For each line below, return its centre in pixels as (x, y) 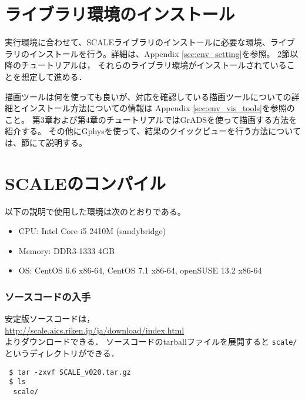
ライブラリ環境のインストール (120, 14)
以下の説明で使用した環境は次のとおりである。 (95, 211)
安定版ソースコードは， (50, 319)
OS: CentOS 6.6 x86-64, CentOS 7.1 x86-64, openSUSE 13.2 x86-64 (140, 270)
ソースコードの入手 (48, 296)
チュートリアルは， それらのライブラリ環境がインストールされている (154, 65)
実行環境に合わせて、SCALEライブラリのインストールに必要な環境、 (138, 42)
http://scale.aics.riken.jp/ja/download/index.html (95, 330)
